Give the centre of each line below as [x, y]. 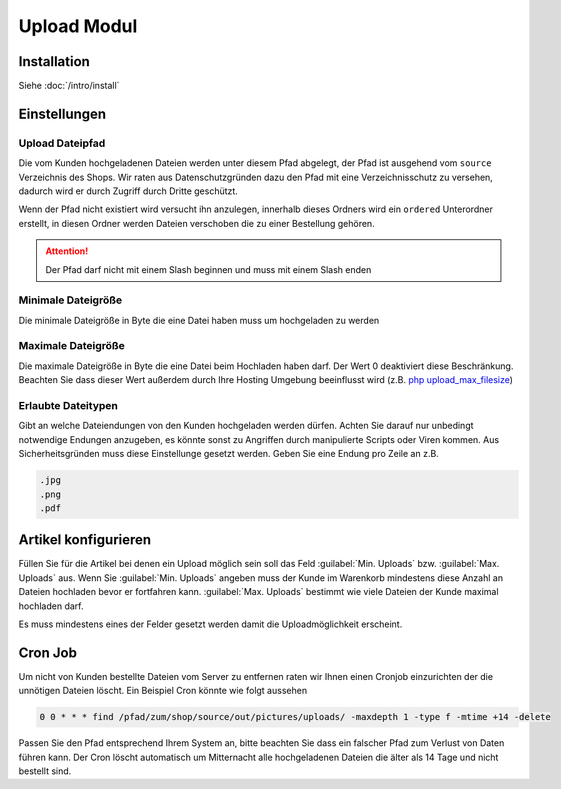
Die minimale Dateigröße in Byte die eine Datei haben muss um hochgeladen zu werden [199, 320]
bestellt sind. [45, 771]
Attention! [67, 251]
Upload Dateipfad [62, 143]
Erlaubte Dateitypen [68, 405]
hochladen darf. [51, 606]
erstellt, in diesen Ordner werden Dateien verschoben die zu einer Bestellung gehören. [196, 223]
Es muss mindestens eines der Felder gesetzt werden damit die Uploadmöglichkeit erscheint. [210, 624]
